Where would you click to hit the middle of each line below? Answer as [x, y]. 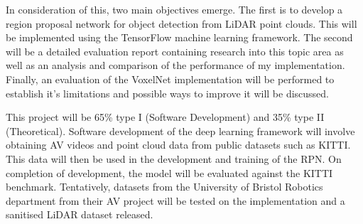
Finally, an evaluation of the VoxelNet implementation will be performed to [170, 79]
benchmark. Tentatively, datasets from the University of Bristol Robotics [164, 187]
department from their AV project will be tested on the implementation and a [175, 200]
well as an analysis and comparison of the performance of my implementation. [175, 65]
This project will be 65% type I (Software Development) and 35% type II [165, 117]
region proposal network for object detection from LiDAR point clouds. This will [181, 23]
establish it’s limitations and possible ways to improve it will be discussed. [168, 93]
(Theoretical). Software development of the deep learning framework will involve [180, 130]
